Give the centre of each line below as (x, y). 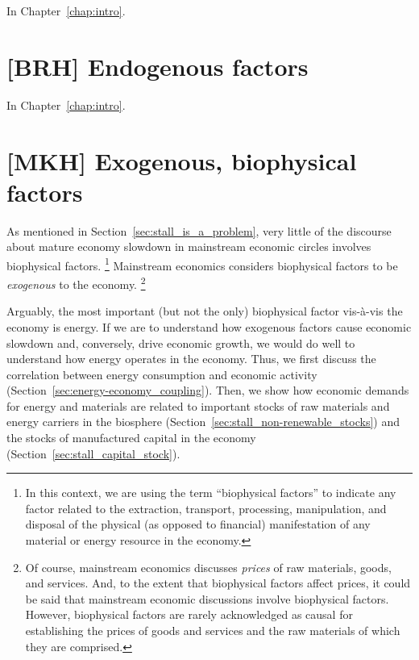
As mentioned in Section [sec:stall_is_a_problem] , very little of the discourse (199, 230)
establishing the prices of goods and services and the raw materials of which (213, 630)
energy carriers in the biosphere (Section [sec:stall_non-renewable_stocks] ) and (203, 422)
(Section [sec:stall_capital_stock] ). (93, 453)
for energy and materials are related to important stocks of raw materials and (198, 405)
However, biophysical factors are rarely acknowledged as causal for (189, 614)
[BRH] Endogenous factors (158, 66)
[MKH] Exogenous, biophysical (182, 160)
